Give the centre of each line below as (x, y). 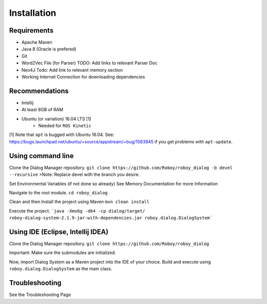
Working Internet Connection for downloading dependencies (83, 77)
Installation (33, 13)
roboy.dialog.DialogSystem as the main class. (61, 269)
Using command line (42, 156)
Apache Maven (37, 43)
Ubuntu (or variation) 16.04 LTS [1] (56, 119)
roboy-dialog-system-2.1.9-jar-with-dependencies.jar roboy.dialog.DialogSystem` (111, 218)
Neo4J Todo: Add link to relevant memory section (72, 70)
